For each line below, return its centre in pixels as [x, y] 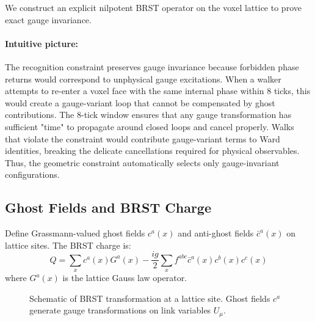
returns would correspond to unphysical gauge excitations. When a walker [143, 79]
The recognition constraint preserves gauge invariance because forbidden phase [152, 66]
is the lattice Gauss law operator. [125, 278]
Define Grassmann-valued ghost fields [75, 233]
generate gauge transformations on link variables [120, 310]
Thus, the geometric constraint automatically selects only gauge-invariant [142, 162]
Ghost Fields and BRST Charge [108, 207]
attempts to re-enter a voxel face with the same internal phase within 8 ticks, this [158, 91]
